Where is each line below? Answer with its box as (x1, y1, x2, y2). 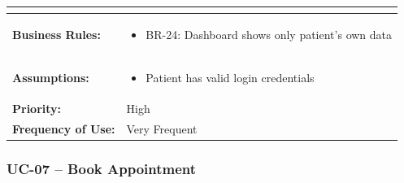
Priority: (12, 100, 62, 117)
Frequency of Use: (12, 120, 115, 137)
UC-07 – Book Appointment (7, 159, 197, 179)
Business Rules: (12, 25, 101, 42)
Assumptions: (12, 68, 89, 85)
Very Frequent (126, 120, 198, 137)
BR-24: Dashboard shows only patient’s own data (146, 25, 393, 42)
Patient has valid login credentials (146, 68, 315, 85)
